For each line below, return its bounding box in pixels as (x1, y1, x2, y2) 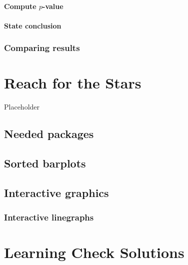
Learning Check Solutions (4, 242, 184, 262)
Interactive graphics (4, 184, 109, 200)
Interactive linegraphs (4, 211, 94, 223)
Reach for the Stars (4, 72, 141, 93)
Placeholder (4, 101, 40, 112)
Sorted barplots (4, 155, 86, 171)
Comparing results (4, 41, 80, 54)
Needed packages (4, 126, 94, 141)
